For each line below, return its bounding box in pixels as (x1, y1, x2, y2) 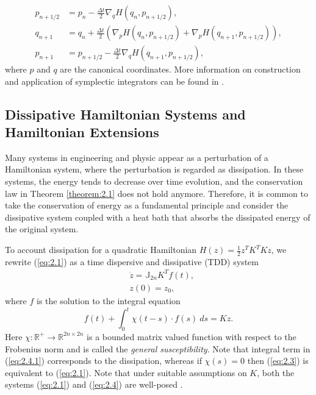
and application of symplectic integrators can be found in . (5, 74, 224, 87)
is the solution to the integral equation (37, 294, 181, 307)
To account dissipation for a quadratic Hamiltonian (5, 243, 197, 256)
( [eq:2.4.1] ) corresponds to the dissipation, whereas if (5, 354, 202, 367)
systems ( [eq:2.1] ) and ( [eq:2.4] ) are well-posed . (5, 378, 183, 391)
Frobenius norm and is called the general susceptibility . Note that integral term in (5, 342, 311, 355)
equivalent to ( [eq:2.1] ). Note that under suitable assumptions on (5, 366, 247, 379)
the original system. (5, 222, 79, 235)
